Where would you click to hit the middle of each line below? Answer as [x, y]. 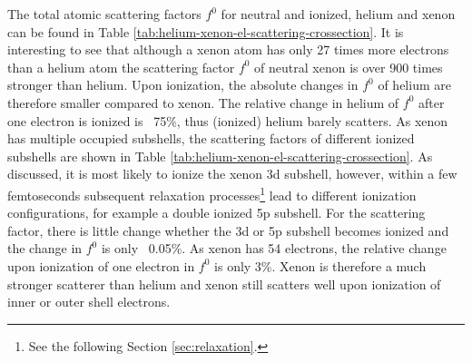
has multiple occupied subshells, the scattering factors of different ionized [211, 138]
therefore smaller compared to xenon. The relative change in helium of [203, 102]
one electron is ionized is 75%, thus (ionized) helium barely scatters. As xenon [228, 120]
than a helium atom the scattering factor [121, 67]
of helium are [414, 85]
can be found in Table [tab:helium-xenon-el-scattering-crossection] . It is [206, 31]
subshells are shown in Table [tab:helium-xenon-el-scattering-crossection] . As [220, 156]
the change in [45, 248]
